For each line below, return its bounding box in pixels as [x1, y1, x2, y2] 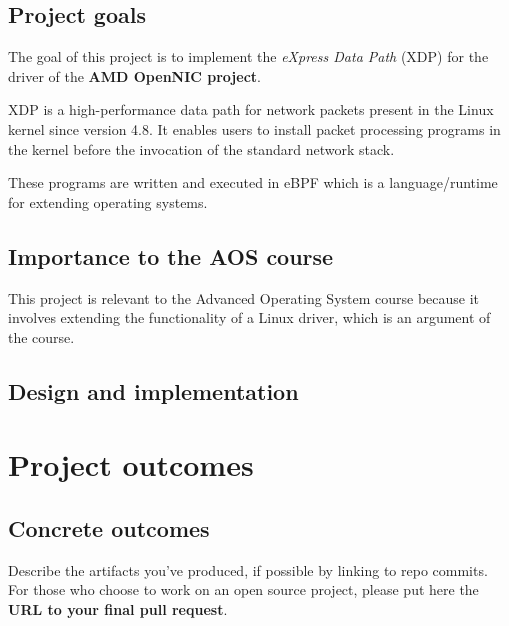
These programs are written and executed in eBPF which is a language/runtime [8, 172, 498, 193]
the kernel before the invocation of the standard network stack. [8, 138, 395, 159]
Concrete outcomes [8, 512, 210, 543]
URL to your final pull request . [8, 598, 228, 619]
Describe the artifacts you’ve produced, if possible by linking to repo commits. [8, 559, 488, 580]
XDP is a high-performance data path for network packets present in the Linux [8, 99, 494, 120]
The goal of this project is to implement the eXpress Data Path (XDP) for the [8, 46, 489, 67]
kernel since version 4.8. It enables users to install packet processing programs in [8, 118, 501, 139]
